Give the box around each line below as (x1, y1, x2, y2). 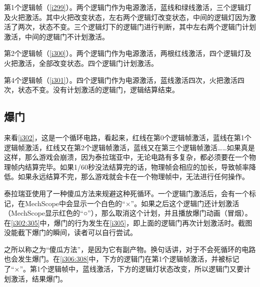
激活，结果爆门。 (10, 273, 67, 284)
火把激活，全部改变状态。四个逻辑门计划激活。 (4, 57, 158, 68)
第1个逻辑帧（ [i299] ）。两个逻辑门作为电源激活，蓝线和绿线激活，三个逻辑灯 (4, 2, 251, 12)
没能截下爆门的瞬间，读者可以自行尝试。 (4, 227, 137, 238)
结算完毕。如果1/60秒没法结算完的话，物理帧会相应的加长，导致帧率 (24, 161, 249, 172)
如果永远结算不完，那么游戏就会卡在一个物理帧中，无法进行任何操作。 (17, 171, 249, 182)
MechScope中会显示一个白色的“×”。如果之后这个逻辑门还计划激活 (24, 198, 239, 208)
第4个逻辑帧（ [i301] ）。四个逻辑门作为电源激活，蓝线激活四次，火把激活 (4, 74, 237, 85)
